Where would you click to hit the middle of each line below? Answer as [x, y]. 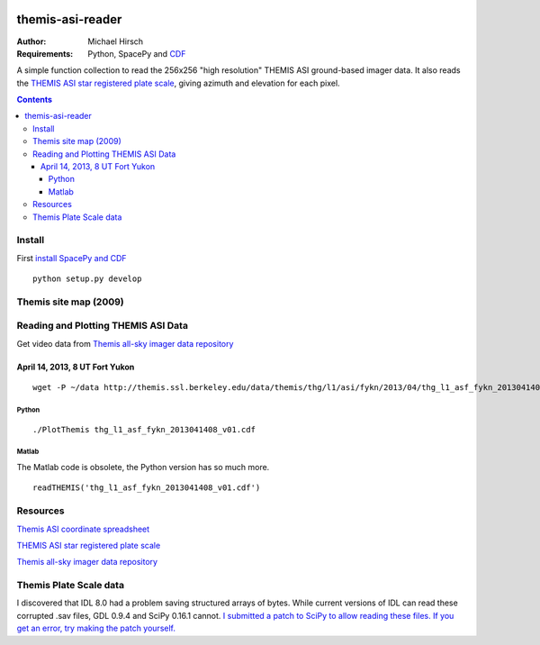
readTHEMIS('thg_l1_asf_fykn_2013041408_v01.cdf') [147, 488]
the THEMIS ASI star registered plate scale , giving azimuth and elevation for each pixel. [179, 83]
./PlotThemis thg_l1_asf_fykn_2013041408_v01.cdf [144, 429]
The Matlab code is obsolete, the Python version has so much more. [143, 467]
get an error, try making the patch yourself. [96, 628]
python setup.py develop [87, 279]
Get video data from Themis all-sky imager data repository [125, 343]
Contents [35, 100]
